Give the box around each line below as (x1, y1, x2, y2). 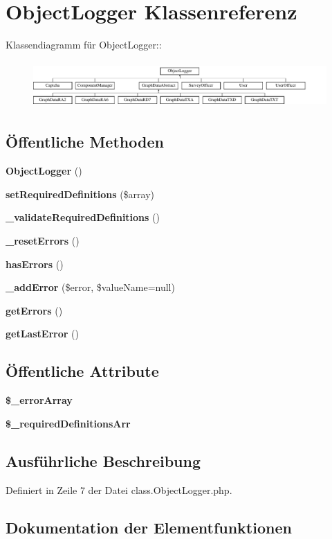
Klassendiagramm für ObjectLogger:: (6, 37, 162, 52)
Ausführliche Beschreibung (6, 450, 201, 471)
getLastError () (6, 326, 79, 341)
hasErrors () (6, 256, 64, 271)
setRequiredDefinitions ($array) (6, 186, 155, 201)
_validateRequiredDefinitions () (6, 210, 160, 224)
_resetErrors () (6, 233, 80, 247)
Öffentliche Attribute (6, 360, 159, 382)
